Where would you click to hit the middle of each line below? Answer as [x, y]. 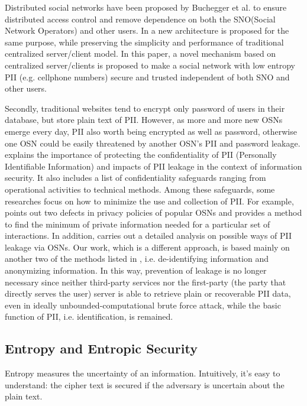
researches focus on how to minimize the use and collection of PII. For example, [149, 201]
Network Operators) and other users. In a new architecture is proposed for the [147, 30]
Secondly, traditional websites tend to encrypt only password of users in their [145, 108]
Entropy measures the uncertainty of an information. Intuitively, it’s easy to [143, 373]
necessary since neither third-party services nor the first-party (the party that [146, 282]
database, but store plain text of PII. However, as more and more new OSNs [144, 120]
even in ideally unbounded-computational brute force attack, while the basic [143, 305]
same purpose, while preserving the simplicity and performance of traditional [144, 42]
